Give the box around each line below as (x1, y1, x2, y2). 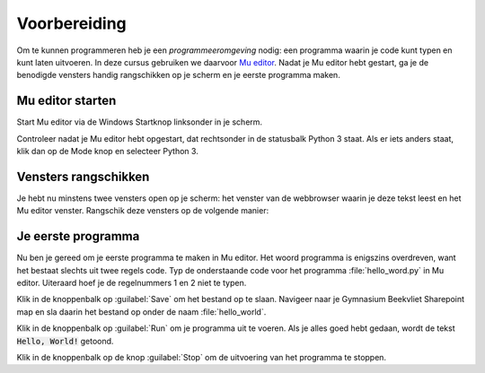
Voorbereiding (16, 13, 128, 33)
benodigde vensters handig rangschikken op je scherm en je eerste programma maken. (16, 70, 340, 81)
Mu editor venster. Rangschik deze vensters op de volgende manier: (16, 205, 269, 216)
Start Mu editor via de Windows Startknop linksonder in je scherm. (16, 117, 263, 127)
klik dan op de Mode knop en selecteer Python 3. (16, 146, 199, 157)
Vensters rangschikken (16, 169, 150, 184)
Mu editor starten (16, 93, 117, 108)
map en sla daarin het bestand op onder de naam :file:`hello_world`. (16, 306, 267, 317)
